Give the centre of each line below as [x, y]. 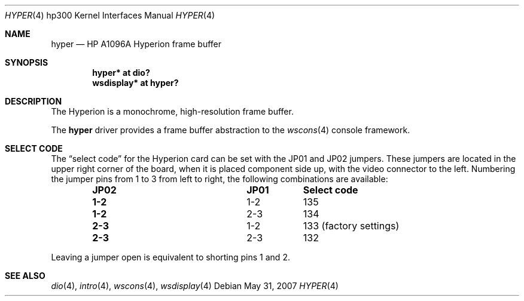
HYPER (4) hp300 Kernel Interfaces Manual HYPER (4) [110, 15]
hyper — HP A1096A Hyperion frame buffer [136, 44]
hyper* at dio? [121, 73]
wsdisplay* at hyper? [135, 83]
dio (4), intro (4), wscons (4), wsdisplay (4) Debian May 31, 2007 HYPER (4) [195, 286]
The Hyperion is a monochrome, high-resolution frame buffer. [172, 111]
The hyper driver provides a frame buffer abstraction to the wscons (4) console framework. [231, 130]
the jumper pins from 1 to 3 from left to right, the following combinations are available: [220, 179]
